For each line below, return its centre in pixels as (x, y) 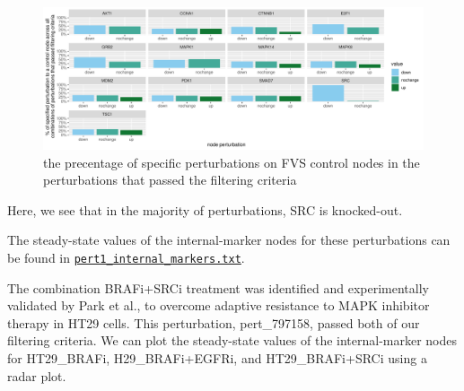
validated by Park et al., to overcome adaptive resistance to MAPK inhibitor (219, 305)
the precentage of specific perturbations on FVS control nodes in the (232, 162)
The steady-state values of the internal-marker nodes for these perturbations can (229, 240)
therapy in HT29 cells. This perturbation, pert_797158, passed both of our (214, 322)
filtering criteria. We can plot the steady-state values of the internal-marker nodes (232, 340)
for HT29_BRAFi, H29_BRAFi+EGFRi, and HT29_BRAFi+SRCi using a (217, 358)
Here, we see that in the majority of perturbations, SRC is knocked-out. (205, 209)
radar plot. (37, 375)
